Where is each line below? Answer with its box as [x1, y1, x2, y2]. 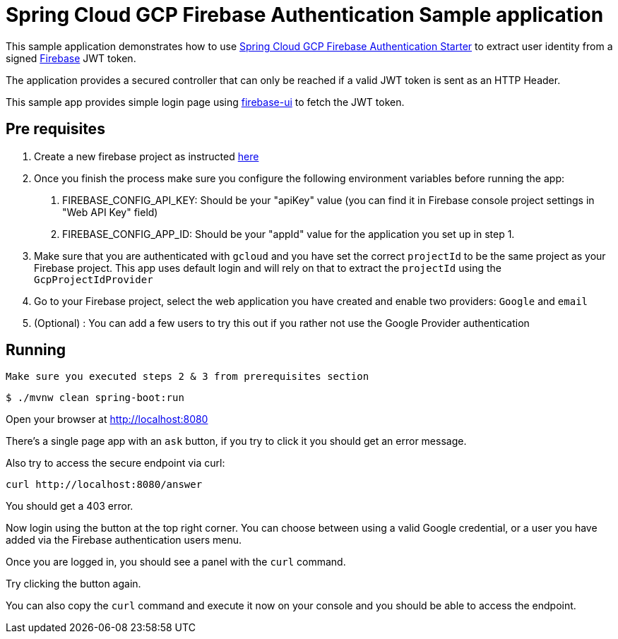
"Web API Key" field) [62, 205, 158, 218]
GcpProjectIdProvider [34, 273, 153, 285]
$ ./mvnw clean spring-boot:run [6, 392, 184, 404]
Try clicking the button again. [6, 578, 141, 590]
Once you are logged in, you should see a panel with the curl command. [6, 556, 346, 568]
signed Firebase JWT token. [6, 52, 136, 64]
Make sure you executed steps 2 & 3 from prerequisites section [6, 371, 369, 383]
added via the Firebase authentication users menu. [6, 534, 242, 547]
